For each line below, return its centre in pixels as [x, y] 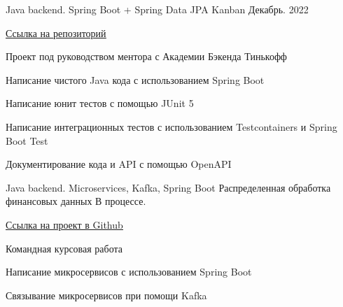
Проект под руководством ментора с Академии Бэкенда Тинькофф [146, 56]
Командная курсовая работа [64, 248]
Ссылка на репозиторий [56, 33]
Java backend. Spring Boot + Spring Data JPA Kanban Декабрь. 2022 [157, 9]
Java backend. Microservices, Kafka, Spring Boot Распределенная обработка [168, 187]
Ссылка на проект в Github [64, 224]
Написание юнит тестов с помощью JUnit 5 [100, 103]
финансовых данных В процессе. [76, 201]
